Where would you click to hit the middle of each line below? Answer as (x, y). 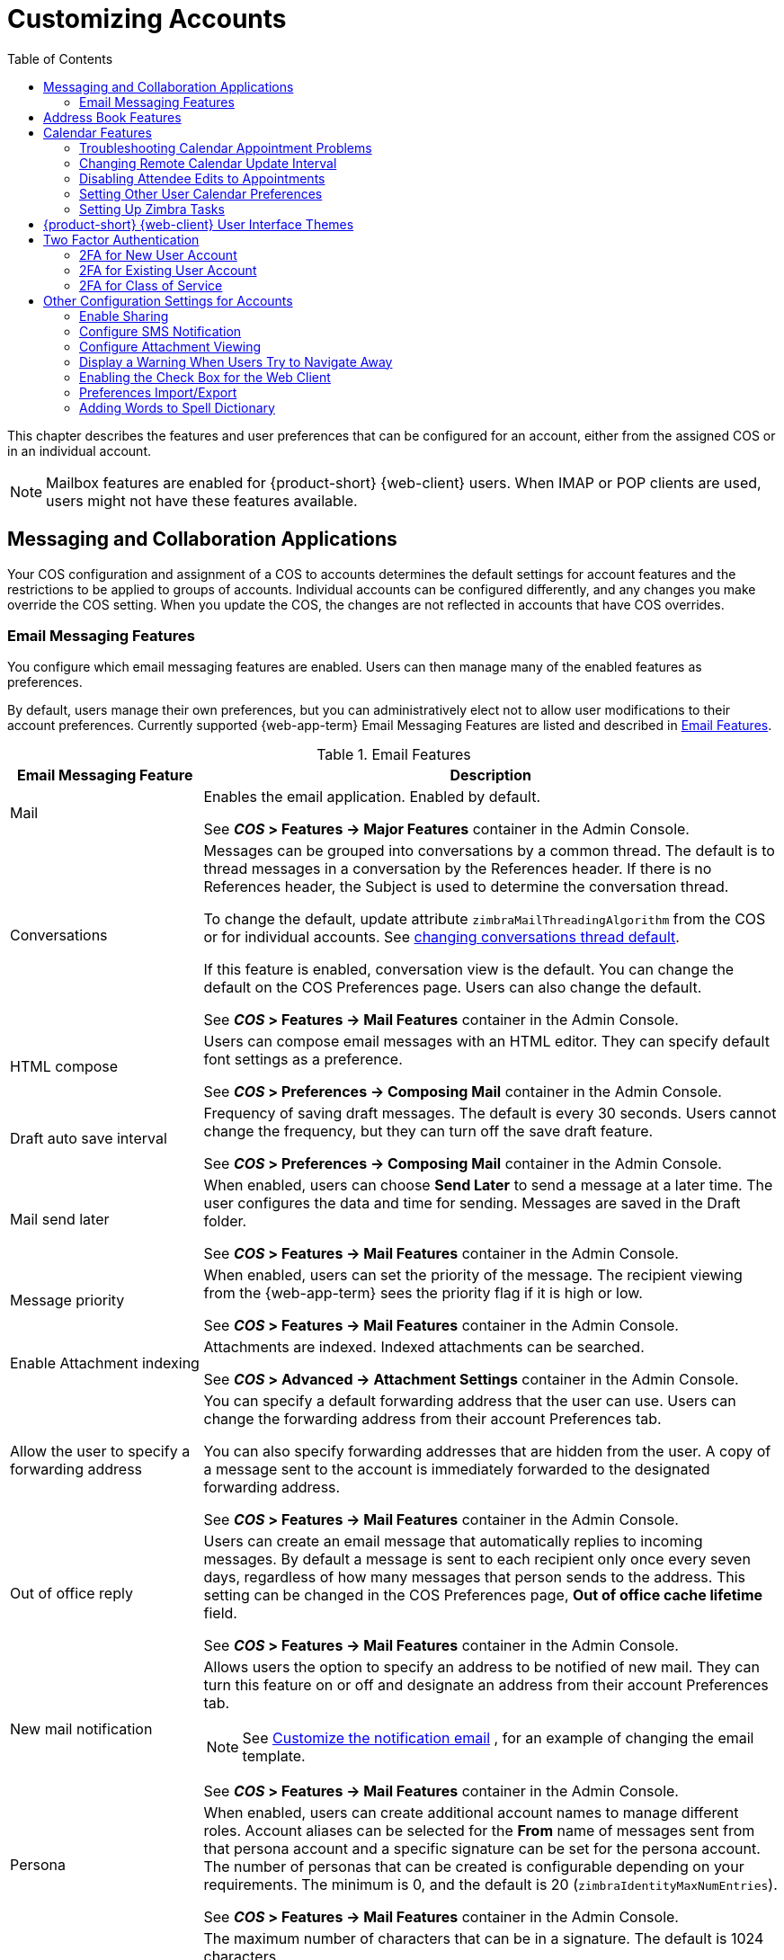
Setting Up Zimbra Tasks (152, 209)
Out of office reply (71, 1594)
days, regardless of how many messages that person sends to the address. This (475, 1577)
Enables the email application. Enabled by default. (372, 797)
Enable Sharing (124, 316)
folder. (225, 1221)
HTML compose (64, 1067)
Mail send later (60, 1220)
